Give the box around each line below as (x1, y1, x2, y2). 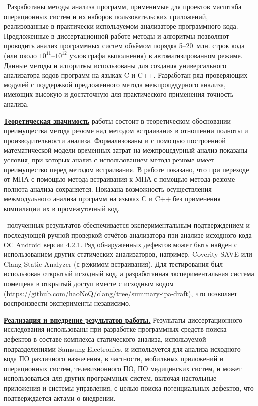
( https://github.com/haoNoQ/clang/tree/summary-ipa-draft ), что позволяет (4, 288, 237, 298)
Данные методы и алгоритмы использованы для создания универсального (4, 60, 227, 70)
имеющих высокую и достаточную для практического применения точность (4, 89, 234, 99)
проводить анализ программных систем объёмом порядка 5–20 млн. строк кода (4, 40, 245, 51)
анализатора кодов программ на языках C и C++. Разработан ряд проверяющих (4, 70, 248, 80)
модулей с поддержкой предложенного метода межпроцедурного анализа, (4, 79, 226, 89)
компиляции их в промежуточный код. (4, 203, 120, 213)
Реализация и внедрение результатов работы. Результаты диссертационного (4, 314, 243, 325)
